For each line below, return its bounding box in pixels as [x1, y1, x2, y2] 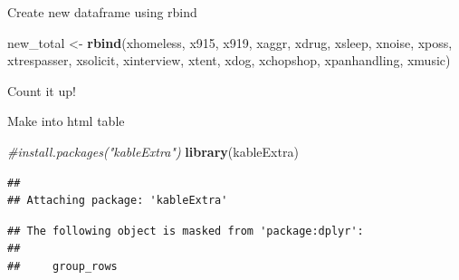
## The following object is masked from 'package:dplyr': [7, 224, 364, 237]
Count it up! [7, 81, 76, 100]
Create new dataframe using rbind [7, 3, 197, 21]
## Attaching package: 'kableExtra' [7, 194, 228, 208]
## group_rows [7, 259, 118, 273]
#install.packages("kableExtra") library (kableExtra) [7, 141, 299, 160]
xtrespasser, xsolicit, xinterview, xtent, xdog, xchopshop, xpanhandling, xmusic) [7, 51, 451, 70]
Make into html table [7, 111, 125, 130]
